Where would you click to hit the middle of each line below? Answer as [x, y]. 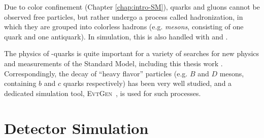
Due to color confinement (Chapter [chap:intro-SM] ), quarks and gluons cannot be [132, 7]
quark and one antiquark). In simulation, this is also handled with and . [116, 36]
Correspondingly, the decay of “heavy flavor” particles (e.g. [96, 73]
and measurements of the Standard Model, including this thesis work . [113, 63]
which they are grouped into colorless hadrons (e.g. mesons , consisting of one [124, 27]
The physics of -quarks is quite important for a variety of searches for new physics [132, 53]
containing [20, 83]
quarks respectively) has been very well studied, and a [147, 83]
